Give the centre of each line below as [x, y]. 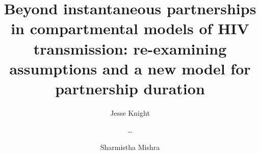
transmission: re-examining [130, 48]
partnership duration [130, 88]
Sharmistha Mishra [130, 147]
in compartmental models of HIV [130, 28]
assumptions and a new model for [130, 68]
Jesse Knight [130, 112]
